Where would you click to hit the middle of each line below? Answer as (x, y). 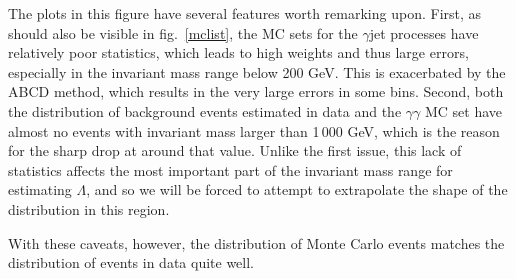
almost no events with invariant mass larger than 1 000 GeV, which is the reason (254, 130)
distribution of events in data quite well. (131, 262)
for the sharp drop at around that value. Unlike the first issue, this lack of (235, 150)
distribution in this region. (89, 208)
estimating (40, 189)
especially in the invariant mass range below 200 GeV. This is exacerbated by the (257, 71)
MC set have (463, 110)
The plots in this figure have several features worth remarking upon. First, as (245, 13)
